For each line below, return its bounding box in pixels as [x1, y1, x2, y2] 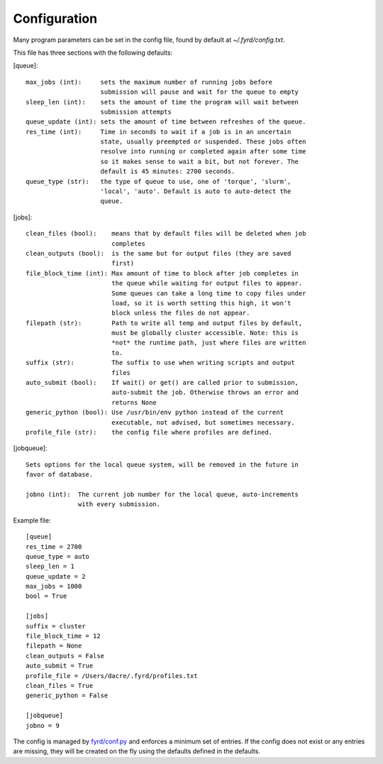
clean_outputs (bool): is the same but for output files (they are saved [26, 249, 292, 257]
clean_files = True [26, 682, 94, 689]
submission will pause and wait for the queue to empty [100, 88, 299, 96]
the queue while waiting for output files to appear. [111, 279, 303, 288]
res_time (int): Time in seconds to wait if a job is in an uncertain [26, 128, 292, 136]
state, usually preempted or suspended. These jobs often [100, 138, 306, 146]
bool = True [26, 592, 67, 600]
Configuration [13, 11, 98, 26]
